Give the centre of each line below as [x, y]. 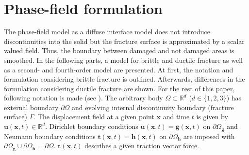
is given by [212, 117]
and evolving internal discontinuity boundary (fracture [153, 107]
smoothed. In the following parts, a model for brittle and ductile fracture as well [124, 60]
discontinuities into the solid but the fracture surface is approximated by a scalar [124, 41]
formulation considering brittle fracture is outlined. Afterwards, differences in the [124, 79]
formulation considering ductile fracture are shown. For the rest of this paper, [119, 88]
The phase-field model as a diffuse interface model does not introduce [107, 32]
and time [176, 117]
